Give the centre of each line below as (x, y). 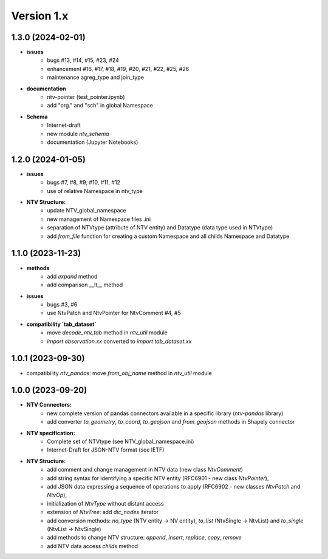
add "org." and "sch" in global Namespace (100, 106)
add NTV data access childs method (92, 546)
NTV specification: (51, 433)
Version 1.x (40, 16)
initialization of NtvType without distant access (105, 503)
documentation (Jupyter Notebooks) (93, 142)
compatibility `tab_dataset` (61, 324)
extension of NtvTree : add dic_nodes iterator (103, 512)
